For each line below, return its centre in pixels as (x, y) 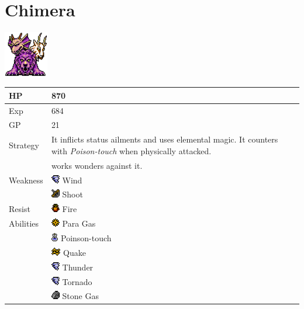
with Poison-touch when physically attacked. (131, 150)
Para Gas (79, 223)
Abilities (24, 223)
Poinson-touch (86, 237)
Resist (20, 209)
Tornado (77, 281)
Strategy (24, 145)
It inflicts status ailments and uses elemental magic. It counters (165, 139)
